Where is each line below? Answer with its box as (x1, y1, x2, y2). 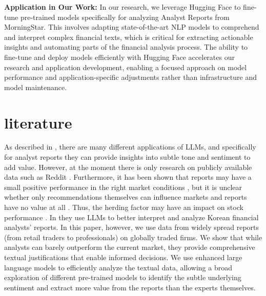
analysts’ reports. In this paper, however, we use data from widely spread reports (4, 222, 259, 232)
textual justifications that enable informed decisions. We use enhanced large (4, 252, 242, 262)
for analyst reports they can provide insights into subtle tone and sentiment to (4, 152, 251, 162)
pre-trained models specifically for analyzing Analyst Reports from (20, 11, 230, 22)
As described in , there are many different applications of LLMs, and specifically (4, 141, 256, 152)
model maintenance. (4, 81, 67, 92)
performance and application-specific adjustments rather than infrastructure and (4, 72, 257, 82)
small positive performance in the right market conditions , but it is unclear (4, 181, 242, 192)
